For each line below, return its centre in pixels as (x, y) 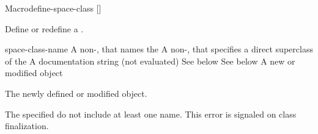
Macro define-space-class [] (53, 8)
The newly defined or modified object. (76, 93)
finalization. (27, 126)
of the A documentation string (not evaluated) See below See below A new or (150, 61)
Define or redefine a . (44, 28)
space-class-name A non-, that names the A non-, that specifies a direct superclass (159, 49)
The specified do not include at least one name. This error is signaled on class (151, 114)
